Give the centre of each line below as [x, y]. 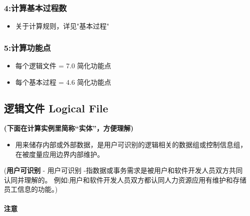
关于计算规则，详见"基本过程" [62, 26]
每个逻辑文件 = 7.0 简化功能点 [63, 66]
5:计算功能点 [27, 47]
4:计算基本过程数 [36, 8]
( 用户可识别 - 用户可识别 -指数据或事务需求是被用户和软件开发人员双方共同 [123, 170]
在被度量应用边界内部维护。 [60, 154]
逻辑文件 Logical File [56, 108]
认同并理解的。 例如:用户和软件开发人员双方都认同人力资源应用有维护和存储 [125, 179]
